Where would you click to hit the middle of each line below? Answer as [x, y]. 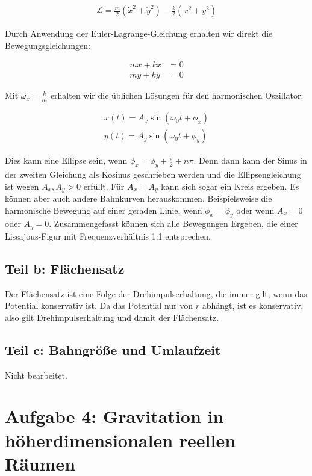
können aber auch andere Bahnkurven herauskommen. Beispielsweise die [139, 198]
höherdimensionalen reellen [120, 440]
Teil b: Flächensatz [65, 268]
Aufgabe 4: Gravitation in [114, 416]
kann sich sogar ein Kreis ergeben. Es [230, 186]
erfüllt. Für [104, 186]
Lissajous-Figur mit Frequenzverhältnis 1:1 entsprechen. [108, 236]
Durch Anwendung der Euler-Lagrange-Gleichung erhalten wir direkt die [139, 33]
